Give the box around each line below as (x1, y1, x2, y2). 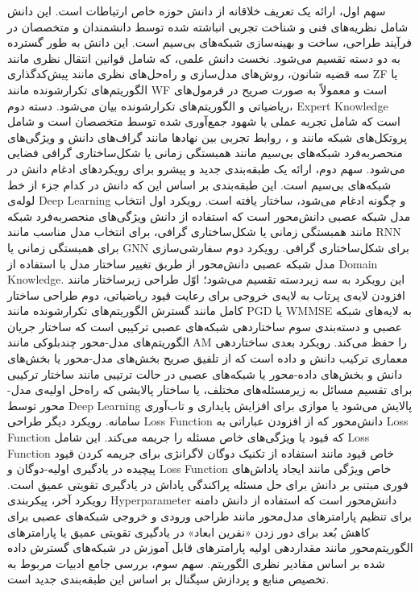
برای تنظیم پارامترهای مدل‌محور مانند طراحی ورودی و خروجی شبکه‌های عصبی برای (7, 508, 412, 524)
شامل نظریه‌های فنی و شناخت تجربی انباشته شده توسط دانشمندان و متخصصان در (7, 18, 409, 35)
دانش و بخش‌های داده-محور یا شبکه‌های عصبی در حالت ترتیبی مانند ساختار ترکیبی (7, 365, 403, 382)
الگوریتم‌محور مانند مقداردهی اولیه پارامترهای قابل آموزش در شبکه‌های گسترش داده (7, 539, 413, 556)
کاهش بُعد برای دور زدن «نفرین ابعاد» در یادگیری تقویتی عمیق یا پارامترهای (7, 523, 370, 540)
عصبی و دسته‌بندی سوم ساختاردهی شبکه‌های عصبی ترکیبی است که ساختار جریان (7, 317, 403, 334)
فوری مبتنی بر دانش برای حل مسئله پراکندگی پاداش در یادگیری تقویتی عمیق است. (7, 475, 409, 492)
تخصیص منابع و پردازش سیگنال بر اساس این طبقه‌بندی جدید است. (7, 570, 330, 587)
